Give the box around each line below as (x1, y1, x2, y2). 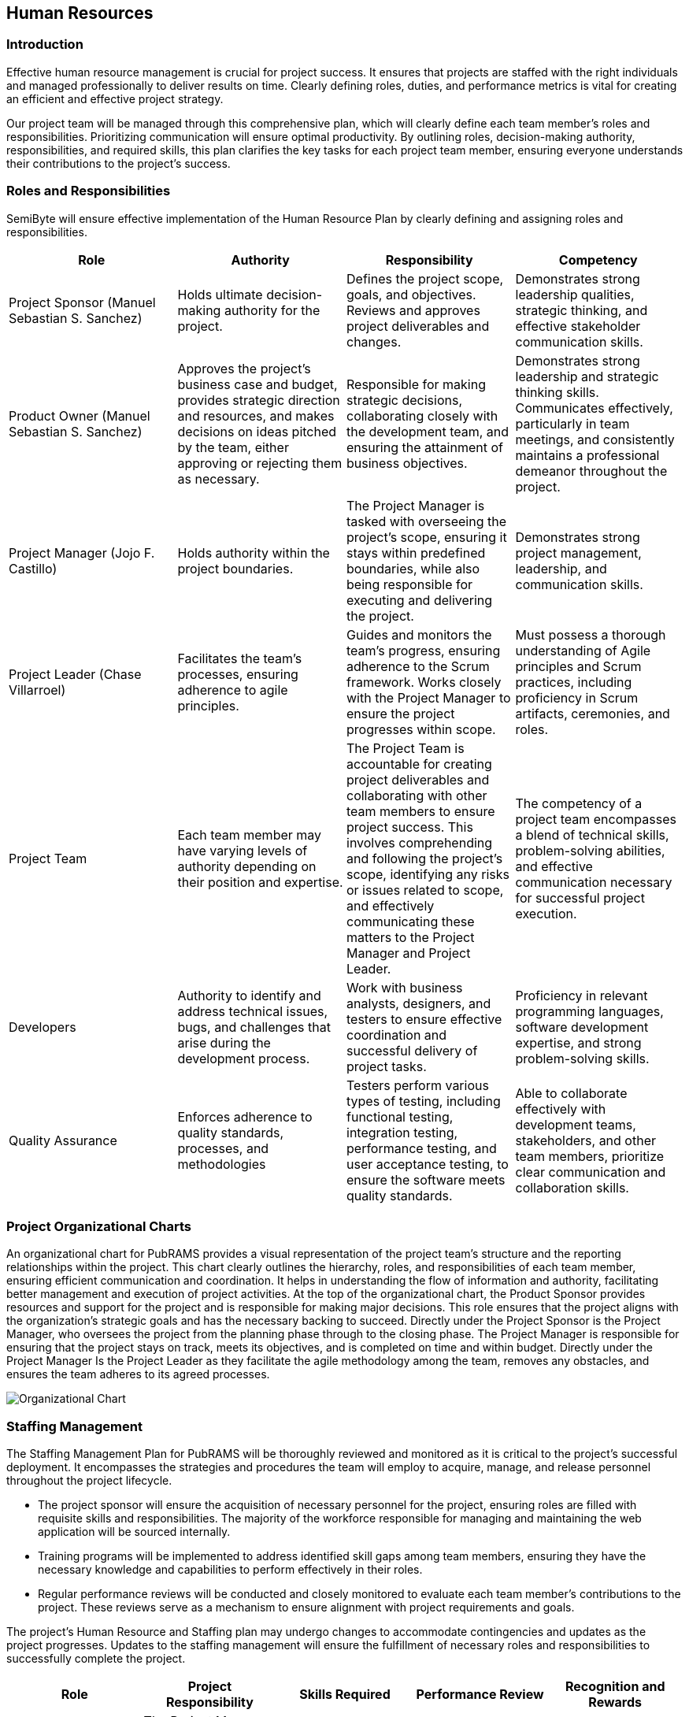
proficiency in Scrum (515, 689, 639, 706)
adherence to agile (177, 681, 288, 698)
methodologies (177, 1155, 266, 1172)
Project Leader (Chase (9, 666, 142, 682)
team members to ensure (346, 803, 495, 819)
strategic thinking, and (515, 302, 648, 318)
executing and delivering (346, 591, 493, 608)
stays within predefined (346, 544, 486, 561)
